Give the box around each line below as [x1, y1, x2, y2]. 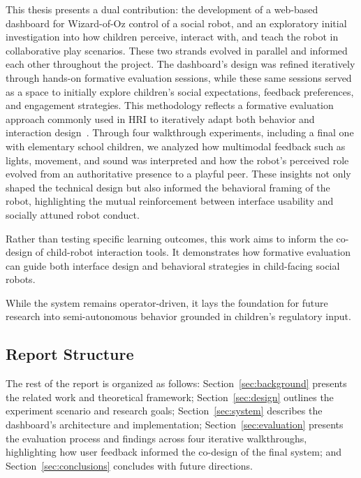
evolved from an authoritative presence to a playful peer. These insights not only [6, 166, 351, 181]
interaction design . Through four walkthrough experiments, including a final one [6, 125, 354, 140]
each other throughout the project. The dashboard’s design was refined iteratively [6, 57, 355, 71]
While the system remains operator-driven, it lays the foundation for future [6, 295, 328, 310]
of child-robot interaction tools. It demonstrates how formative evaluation [35, 245, 351, 259]
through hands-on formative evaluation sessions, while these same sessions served [6, 70, 352, 85]
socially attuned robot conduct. [6, 207, 140, 222]
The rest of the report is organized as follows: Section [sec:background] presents [6, 376, 347, 391]
